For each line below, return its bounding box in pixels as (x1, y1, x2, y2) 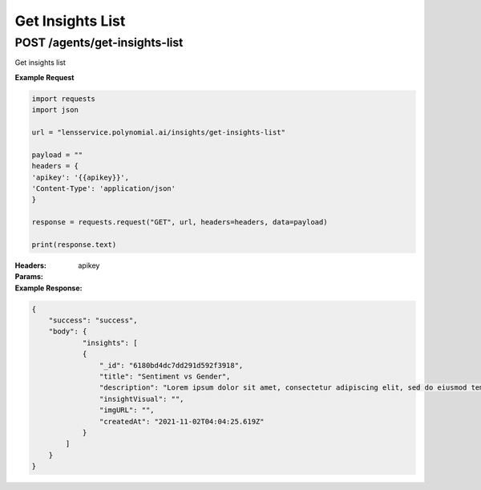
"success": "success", (48, 315, 138, 325)
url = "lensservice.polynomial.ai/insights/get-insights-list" (31, 128, 286, 136)
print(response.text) (31, 240, 117, 249)
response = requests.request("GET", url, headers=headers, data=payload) (31, 217, 328, 227)
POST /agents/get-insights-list (14, 35, 184, 50)
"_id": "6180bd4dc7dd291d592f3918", (99, 361, 244, 370)
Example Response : (14, 283, 83, 293)
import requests (31, 94, 96, 103)
